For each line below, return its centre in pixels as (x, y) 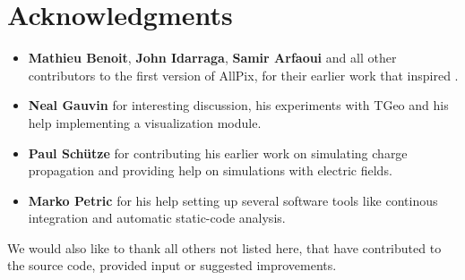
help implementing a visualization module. (145, 122)
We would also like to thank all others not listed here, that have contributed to (224, 247)
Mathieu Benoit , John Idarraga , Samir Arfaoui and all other (212, 58)
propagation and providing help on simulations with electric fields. (210, 170)
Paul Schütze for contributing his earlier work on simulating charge (218, 153)
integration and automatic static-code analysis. (157, 218)
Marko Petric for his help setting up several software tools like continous (233, 200)
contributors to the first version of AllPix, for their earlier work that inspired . (243, 75)
